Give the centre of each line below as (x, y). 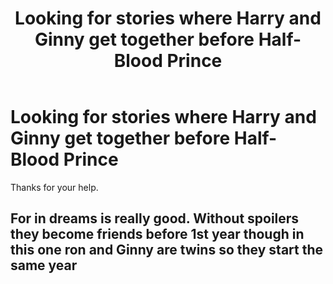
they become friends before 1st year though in (157, 234)
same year (44, 265)
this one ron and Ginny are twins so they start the (167, 250)
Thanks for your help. (54, 187)
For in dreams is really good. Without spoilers (155, 218)
